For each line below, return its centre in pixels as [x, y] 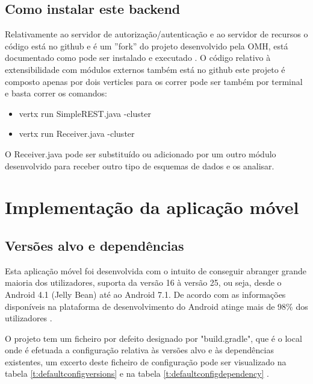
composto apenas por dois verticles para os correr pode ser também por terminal [154, 81]
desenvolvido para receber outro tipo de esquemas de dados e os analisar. [140, 165]
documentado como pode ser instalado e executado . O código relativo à [138, 58]
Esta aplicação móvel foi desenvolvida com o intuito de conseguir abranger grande [156, 270]
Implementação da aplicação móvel [152, 207]
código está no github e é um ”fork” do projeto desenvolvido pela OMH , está [147, 46]
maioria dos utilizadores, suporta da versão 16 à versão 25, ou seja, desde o [143, 282]
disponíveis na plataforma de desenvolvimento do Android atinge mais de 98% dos [156, 306]
